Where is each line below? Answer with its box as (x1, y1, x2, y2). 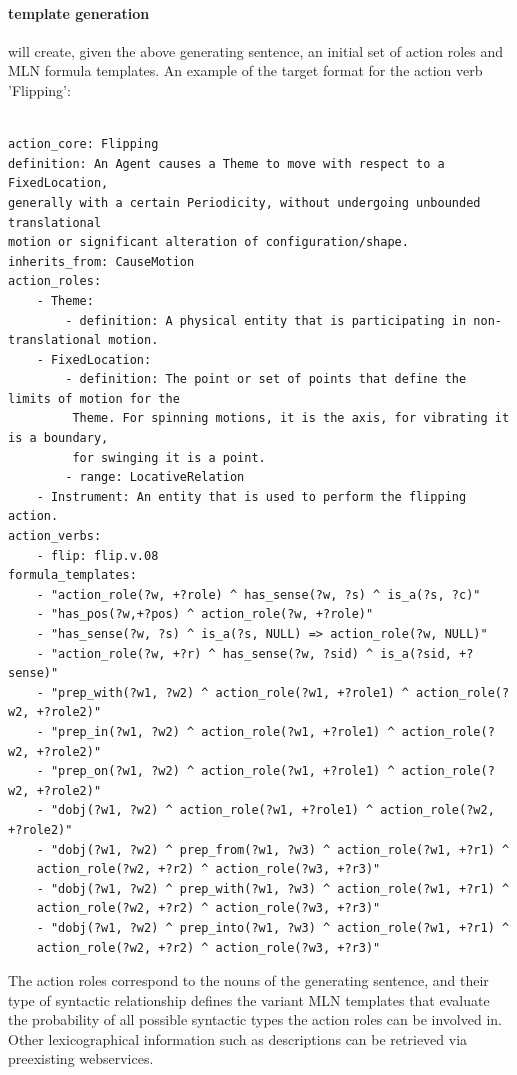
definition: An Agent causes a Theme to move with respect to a (8, 156, 445, 171)
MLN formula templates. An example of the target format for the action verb (8, 60, 483, 81)
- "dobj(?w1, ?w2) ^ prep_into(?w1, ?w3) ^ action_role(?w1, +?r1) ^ (36, 920, 510, 935)
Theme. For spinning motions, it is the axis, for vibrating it (72, 411, 510, 426)
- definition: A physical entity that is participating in (65, 313, 467, 328)
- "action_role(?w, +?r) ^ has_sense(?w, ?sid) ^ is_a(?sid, (36, 646, 452, 661)
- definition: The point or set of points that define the (65, 372, 467, 387)
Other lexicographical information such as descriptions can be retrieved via (8, 1028, 468, 1049)
